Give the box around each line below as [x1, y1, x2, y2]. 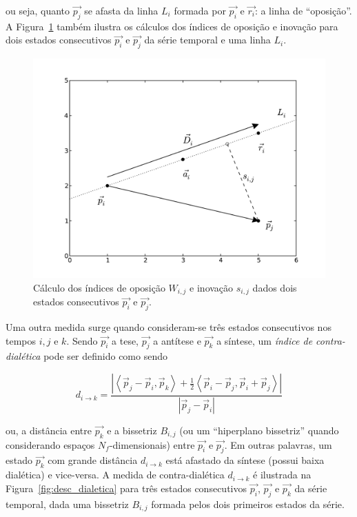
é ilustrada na [253, 467, 312, 482]
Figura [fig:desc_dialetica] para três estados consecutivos [6, 480, 247, 495]
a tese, [112, 333, 139, 347]
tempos [6, 333, 37, 347]
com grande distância [48, 453, 138, 467]
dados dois [252, 280, 297, 294]
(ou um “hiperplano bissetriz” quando [179, 423, 339, 437]
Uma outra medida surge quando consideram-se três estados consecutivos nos [6, 320, 331, 334]
